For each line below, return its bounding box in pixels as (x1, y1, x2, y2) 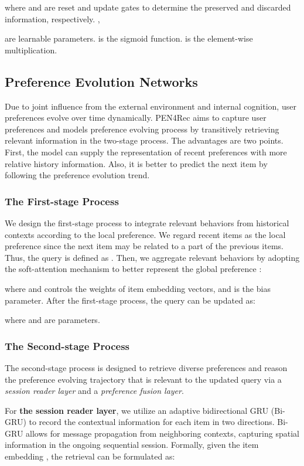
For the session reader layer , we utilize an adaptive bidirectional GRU (5, 404, 269, 416)
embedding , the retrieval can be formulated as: (5, 450, 175, 462)
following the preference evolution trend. (5, 169, 150, 181)
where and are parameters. (5, 314, 100, 326)
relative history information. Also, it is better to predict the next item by (5, 157, 268, 169)
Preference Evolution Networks (5, 72, 198, 90)
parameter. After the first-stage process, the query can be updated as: (5, 294, 255, 306)
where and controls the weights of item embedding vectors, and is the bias (5, 282, 271, 294)
